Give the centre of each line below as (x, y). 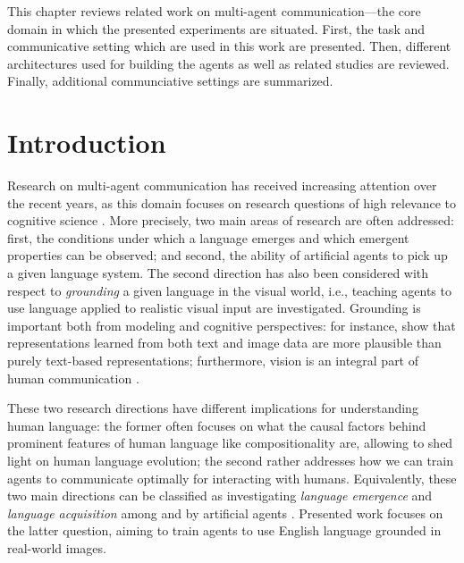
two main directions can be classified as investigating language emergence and (220, 496)
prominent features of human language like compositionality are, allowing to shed (230, 443)
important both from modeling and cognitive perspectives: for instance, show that (232, 325)
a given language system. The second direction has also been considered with (218, 273)
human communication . (73, 378)
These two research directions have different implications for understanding (213, 408)
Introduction (87, 143)
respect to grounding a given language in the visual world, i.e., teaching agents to (229, 290)
